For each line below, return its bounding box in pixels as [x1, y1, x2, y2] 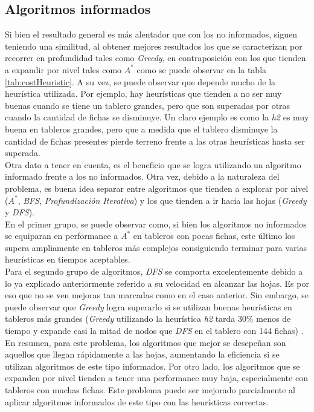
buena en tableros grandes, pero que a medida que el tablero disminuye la [5, 122, 278, 135]
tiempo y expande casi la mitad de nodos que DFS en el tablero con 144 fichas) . [5, 324, 304, 337]
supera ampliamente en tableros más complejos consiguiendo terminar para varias [5, 241, 307, 253]
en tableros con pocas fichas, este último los [133, 229, 295, 242]
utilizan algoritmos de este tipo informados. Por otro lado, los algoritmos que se [5, 359, 300, 372]
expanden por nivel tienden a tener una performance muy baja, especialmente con [5, 371, 308, 384]
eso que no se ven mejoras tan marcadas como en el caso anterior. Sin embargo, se [5, 289, 309, 301]
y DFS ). [5, 206, 34, 218]
